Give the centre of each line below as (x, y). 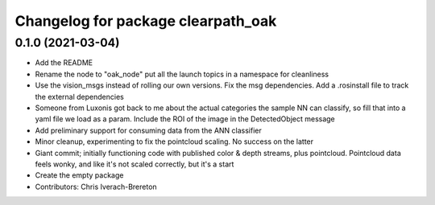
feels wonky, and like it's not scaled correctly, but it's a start (135, 164)
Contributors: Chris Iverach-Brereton (96, 187)
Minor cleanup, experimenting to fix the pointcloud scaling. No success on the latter (174, 141)
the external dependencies (79, 96)
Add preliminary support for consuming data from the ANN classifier (148, 130)
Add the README (64, 63)
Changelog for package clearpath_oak (146, 21)
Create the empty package (79, 175)
